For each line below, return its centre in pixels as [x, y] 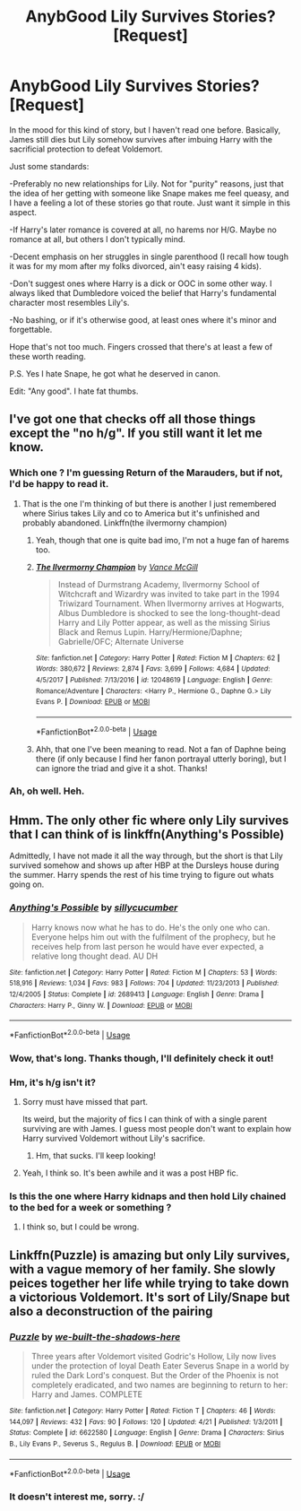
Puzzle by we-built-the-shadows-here [95, 1336]
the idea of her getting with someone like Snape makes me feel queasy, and [149, 193]
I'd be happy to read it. [59, 484]
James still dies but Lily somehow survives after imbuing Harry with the [141, 139]
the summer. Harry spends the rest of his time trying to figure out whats [142, 875]
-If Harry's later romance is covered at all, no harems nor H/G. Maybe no [143, 230]
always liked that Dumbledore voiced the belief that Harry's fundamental [143, 292]
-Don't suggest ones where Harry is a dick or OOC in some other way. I [141, 283]
